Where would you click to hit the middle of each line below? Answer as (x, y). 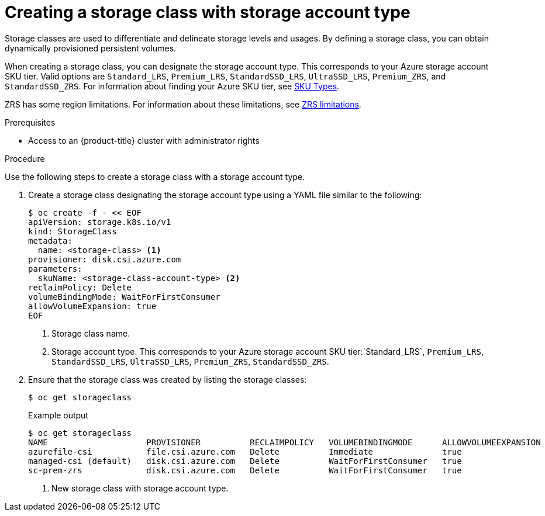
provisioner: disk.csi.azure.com (105, 259)
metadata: (50, 240)
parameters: (55, 269)
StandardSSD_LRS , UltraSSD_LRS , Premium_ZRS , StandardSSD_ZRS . (190, 361)
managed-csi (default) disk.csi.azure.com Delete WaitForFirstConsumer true (245, 461)
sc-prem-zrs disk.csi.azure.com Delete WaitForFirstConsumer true (245, 470)
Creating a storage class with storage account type (208, 12)
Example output (58, 415)
